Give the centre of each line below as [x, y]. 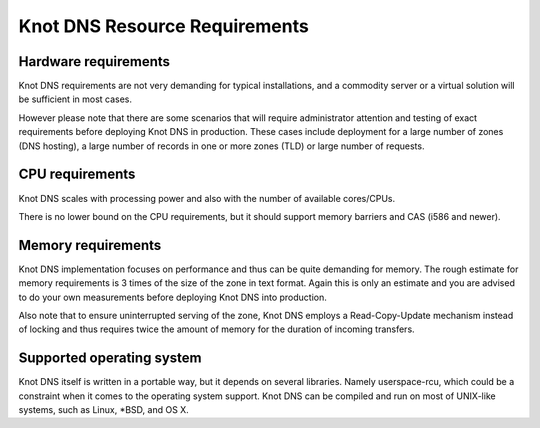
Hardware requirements [94, 61]
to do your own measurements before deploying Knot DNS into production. [172, 297]
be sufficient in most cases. [75, 99]
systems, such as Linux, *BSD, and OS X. [103, 410]
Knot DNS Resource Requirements [163, 26]
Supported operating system [110, 358]
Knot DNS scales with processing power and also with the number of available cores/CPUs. [207, 198]
